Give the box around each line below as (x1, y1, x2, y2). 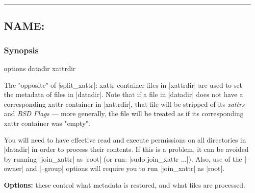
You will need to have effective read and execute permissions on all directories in (4, 134, 246, 145)
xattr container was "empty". (4, 118, 90, 128)
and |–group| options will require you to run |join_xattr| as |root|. (25, 163, 225, 173)
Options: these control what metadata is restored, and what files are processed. (4, 179, 245, 190)
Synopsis (4, 44, 39, 56)
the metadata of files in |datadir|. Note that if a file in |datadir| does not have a (4, 89, 243, 99)
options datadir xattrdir (4, 63, 76, 73)
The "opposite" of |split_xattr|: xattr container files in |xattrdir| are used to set (4, 79, 242, 90)
